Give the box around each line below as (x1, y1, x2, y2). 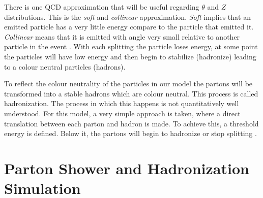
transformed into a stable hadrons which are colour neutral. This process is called (4, 88, 258, 98)
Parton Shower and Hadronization (4, 157, 249, 178)
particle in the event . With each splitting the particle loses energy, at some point (4, 41, 258, 52)
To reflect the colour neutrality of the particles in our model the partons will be (4, 78, 253, 89)
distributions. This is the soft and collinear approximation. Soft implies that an (4, 11, 251, 22)
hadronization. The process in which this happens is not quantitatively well (4, 98, 239, 109)
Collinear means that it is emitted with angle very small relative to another (4, 31, 240, 42)
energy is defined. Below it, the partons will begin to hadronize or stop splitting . (4, 128, 257, 139)
